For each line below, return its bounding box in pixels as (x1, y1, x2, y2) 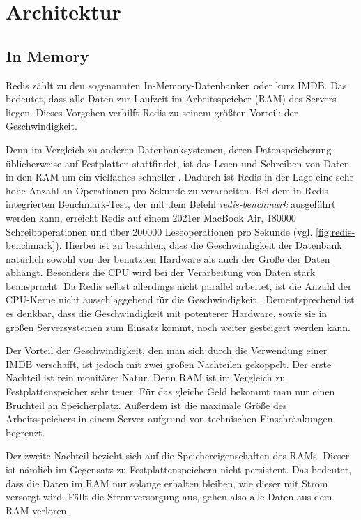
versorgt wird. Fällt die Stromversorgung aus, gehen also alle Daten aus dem (6, 489, 332, 504)
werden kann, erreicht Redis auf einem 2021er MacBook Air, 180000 (6, 210, 296, 224)
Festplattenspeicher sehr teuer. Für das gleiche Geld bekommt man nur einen (6, 384, 335, 399)
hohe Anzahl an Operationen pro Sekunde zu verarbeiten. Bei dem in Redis (6, 183, 329, 197)
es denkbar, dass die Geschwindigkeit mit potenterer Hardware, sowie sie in (6, 306, 328, 321)
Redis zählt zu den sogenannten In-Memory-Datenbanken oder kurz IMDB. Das (6, 77, 347, 92)
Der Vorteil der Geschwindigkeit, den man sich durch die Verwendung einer (6, 343, 328, 358)
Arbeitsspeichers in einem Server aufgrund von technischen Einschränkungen (6, 411, 333, 426)
